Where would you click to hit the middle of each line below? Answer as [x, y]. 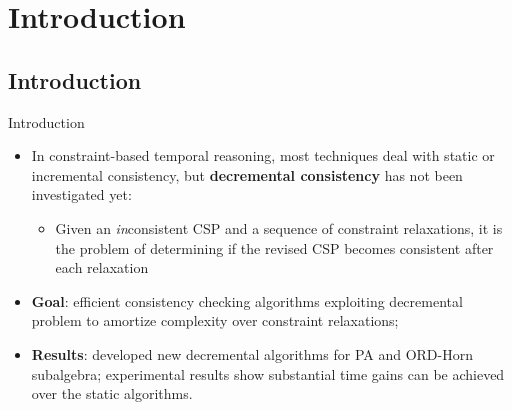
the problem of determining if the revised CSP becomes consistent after [274, 247]
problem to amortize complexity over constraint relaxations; [215, 320]
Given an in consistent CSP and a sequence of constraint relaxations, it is [279, 227]
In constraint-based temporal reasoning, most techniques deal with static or [263, 155]
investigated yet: [81, 194]
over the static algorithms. [112, 393]
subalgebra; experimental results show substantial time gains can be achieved [268, 373]
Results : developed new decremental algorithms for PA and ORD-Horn [252, 353]
